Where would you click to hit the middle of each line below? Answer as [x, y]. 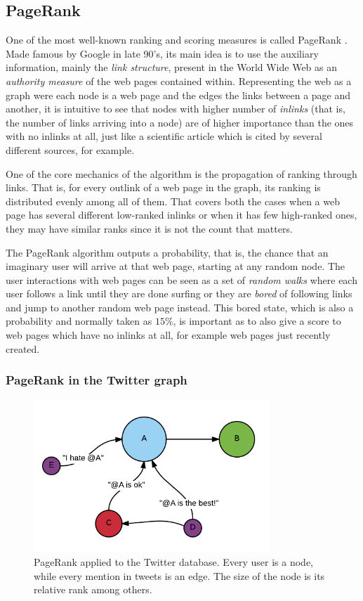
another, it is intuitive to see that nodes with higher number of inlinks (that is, [176, 109]
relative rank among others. [93, 589]
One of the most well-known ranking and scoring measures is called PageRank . [177, 40]
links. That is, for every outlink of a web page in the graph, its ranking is [163, 187]
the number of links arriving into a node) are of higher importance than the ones [180, 122]
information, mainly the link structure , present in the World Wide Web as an [172, 67]
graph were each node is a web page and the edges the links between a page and [178, 95]
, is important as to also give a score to [257, 321]
